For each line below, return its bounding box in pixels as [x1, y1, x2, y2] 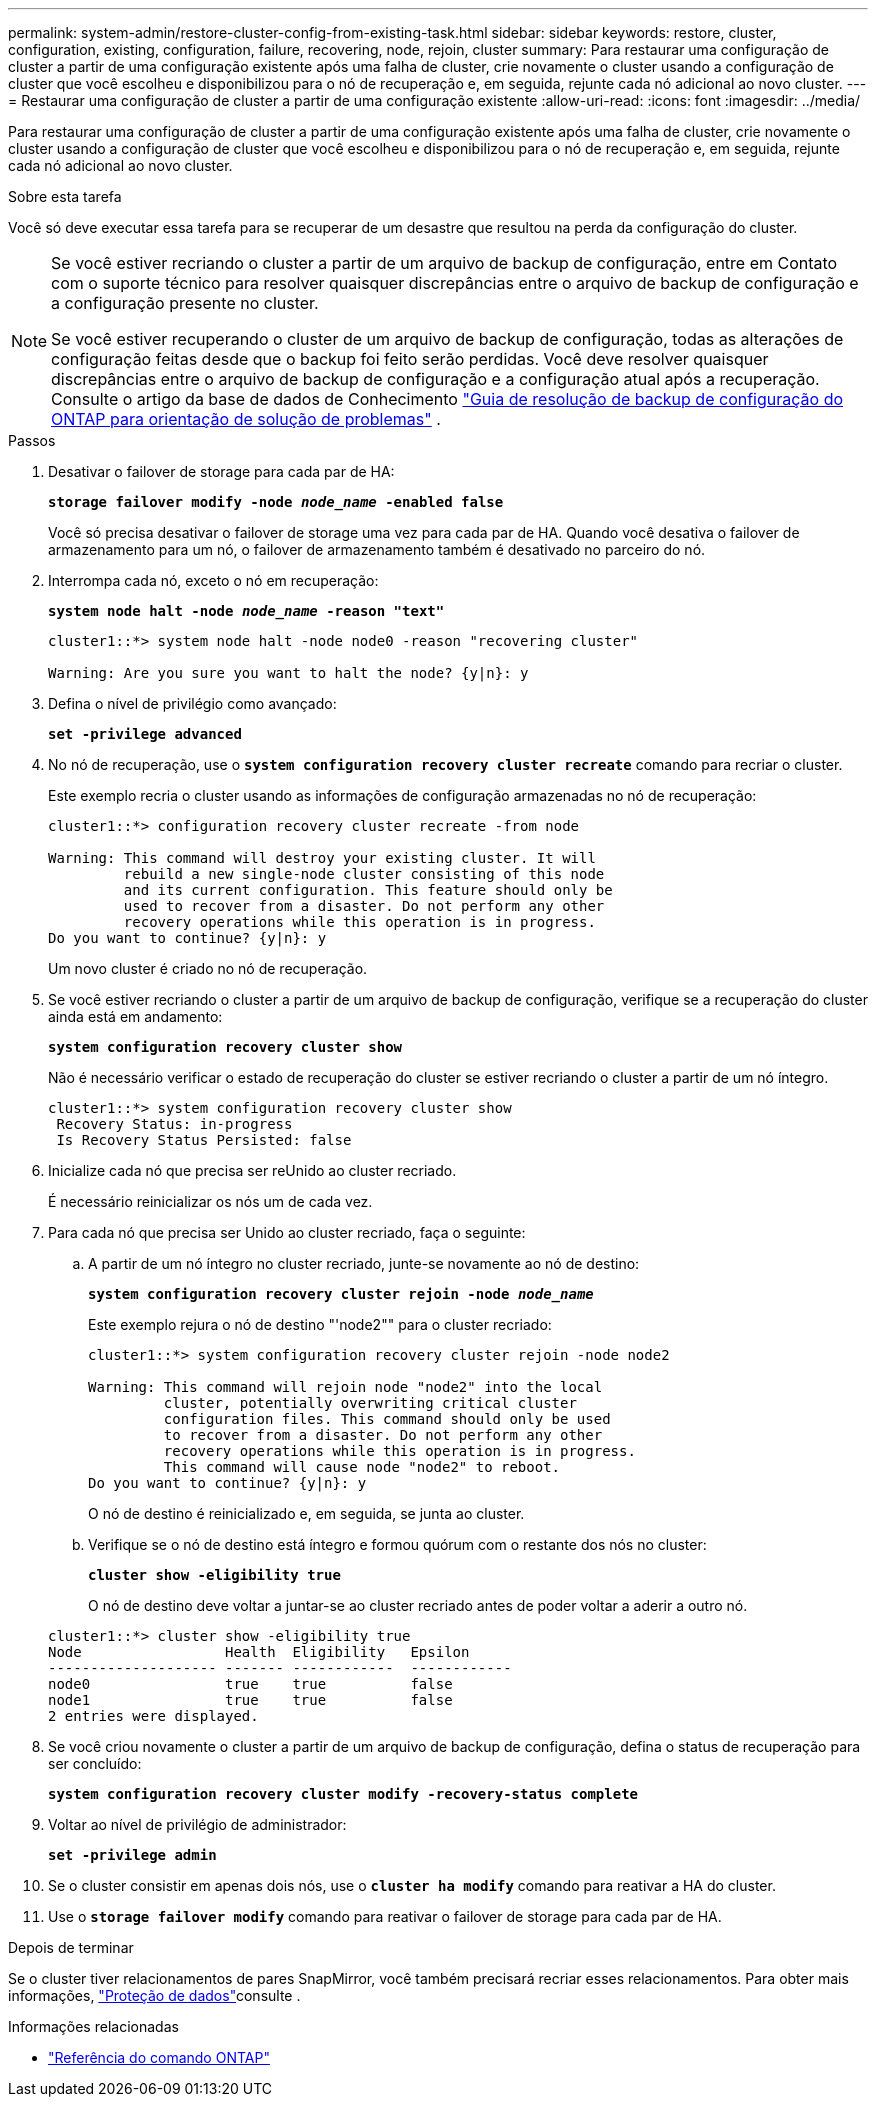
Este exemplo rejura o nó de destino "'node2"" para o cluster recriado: [88, 1316, 552, 1333]
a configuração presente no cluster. [51, 293, 319, 313]
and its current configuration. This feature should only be [123, 882, 613, 898]
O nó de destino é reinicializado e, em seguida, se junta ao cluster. [88, 1505, 525, 1522]
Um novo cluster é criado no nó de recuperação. [48, 960, 368, 977]
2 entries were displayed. [48, 1708, 259, 1724]
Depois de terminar [8, 1939, 134, 1956]
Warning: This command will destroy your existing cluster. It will [48, 850, 596, 866]
